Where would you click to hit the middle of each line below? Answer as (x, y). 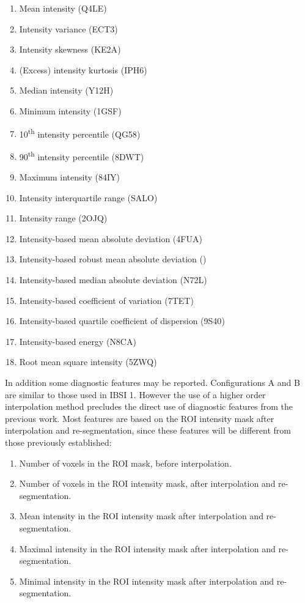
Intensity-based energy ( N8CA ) (78, 341)
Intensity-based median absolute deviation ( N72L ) (113, 280)
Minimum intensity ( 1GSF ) (70, 110)
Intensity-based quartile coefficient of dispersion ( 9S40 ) (122, 321)
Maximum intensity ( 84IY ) (70, 177)
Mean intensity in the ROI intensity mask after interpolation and (141, 516)
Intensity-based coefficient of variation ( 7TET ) (106, 300)
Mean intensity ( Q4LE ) (63, 8)
